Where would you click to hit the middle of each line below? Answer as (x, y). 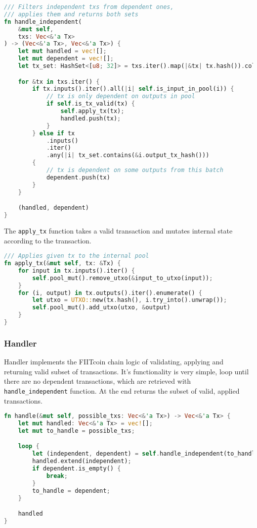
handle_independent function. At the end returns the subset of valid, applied (122, 390)
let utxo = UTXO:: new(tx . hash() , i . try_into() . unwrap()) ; (130, 300)
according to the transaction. (48, 240)
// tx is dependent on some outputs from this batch (135, 170)
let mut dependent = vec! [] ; (66, 59)
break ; (57, 476)
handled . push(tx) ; (91, 118)
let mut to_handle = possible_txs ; (76, 431)
